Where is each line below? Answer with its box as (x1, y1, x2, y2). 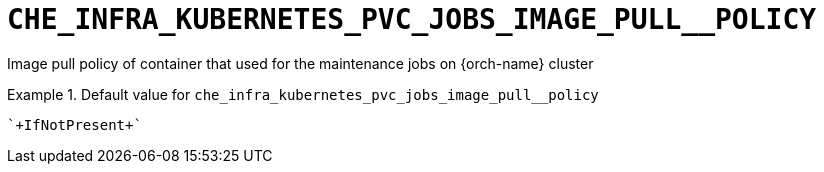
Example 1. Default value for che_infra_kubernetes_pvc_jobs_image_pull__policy (7, 85, 599, 103)
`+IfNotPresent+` (7, 116, 142, 133)
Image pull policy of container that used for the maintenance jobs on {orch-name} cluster (7, 54, 594, 72)
